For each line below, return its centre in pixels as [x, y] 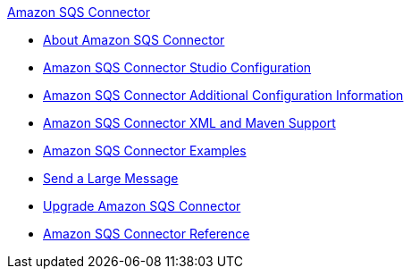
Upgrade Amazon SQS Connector [142, 206]
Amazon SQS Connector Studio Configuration [177, 67]
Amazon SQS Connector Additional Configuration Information [223, 95]
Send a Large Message [111, 178]
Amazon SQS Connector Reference [147, 234]
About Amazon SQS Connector [134, 40]
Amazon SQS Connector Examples [145, 151]
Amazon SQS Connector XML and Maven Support [189, 123]
